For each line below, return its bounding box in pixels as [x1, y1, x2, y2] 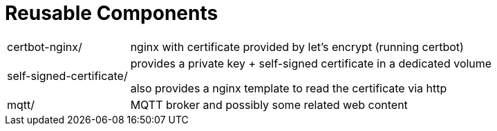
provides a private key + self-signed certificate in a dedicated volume [130, 56, 492, 70]
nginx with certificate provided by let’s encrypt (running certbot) [130, 39, 464, 54]
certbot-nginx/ [7, 39, 82, 54]
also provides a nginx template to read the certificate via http [130, 81, 447, 95]
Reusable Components [5, 1, 218, 25]
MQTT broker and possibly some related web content [130, 97, 408, 112]
